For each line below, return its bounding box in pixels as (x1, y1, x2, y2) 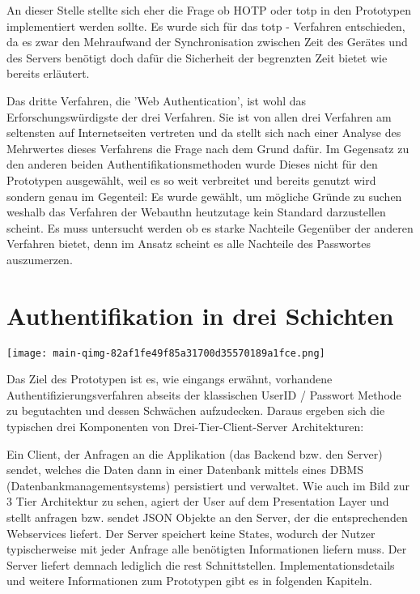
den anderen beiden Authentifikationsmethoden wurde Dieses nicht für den (6, 156, 378, 173)
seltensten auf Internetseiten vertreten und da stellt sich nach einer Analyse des (6, 124, 401, 141)
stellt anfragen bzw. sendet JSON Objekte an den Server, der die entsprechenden (6, 509, 408, 526)
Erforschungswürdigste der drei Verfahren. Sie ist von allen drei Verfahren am (6, 108, 392, 125)
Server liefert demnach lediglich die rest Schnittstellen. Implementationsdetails (6, 556, 395, 573)
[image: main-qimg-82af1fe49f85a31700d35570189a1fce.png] (6, 347, 325, 359)
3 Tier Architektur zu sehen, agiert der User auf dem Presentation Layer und (6, 493, 389, 510)
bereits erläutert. (6, 65, 90, 82)
